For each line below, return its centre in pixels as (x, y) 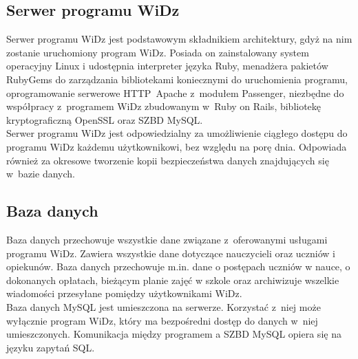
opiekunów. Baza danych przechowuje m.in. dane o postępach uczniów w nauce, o (178, 266)
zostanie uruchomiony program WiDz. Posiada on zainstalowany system (158, 52)
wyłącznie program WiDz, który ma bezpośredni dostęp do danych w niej (162, 320)
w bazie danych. (41, 174)
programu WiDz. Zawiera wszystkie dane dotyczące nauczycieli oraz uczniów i (171, 253)
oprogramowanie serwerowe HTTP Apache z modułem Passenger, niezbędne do (175, 93)
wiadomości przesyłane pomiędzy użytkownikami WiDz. (124, 293)
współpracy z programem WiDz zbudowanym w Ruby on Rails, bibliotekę (164, 106)
